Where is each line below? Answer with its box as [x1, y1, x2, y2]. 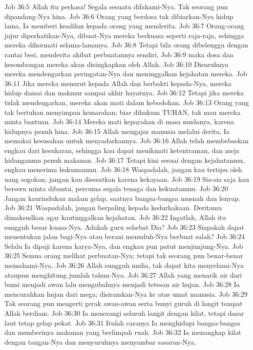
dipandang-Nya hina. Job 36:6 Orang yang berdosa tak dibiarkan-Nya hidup [4, 11, 233, 21]
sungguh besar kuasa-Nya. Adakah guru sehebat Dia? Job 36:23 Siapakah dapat [4, 221, 245, 232]
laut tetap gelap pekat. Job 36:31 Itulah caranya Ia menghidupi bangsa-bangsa [4, 317, 241, 328]
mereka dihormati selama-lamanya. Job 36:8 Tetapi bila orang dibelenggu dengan [4, 40, 248, 50]
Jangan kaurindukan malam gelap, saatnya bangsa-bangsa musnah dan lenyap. [4, 193, 241, 203]
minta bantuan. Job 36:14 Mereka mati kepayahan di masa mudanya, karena [4, 116, 234, 127]
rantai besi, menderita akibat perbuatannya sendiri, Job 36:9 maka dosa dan [4, 49, 233, 59]
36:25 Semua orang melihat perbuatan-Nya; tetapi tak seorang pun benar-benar [4, 250, 243, 261]
